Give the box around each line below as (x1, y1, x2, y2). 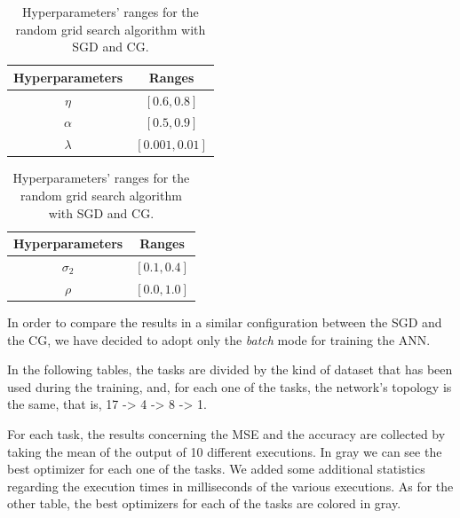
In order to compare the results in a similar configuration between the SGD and (7, 312, 442, 331)
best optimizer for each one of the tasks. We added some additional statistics (7, 459, 425, 478)
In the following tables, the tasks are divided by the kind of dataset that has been (7, 360, 453, 379)
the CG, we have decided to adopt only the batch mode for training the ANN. (7, 330, 431, 349)
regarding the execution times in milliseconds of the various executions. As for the (7, 476, 454, 495)
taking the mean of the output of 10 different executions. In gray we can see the (7, 442, 442, 460)
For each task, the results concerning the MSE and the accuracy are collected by (7, 424, 446, 443)
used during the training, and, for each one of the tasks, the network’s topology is (7, 377, 452, 396)
